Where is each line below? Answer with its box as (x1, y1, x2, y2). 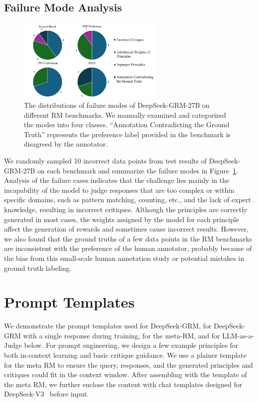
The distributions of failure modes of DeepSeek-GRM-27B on (24, 100, 210, 110)
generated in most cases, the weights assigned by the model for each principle (4, 214, 239, 224)
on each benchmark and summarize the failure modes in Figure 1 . (37, 165, 238, 175)
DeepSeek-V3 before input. (4, 389, 89, 399)
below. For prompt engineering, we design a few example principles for (24, 340, 239, 350)
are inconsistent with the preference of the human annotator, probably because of (4, 243, 252, 253)
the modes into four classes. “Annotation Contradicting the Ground (24, 119, 230, 130)
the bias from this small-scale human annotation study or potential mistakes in (4, 252, 245, 263)
